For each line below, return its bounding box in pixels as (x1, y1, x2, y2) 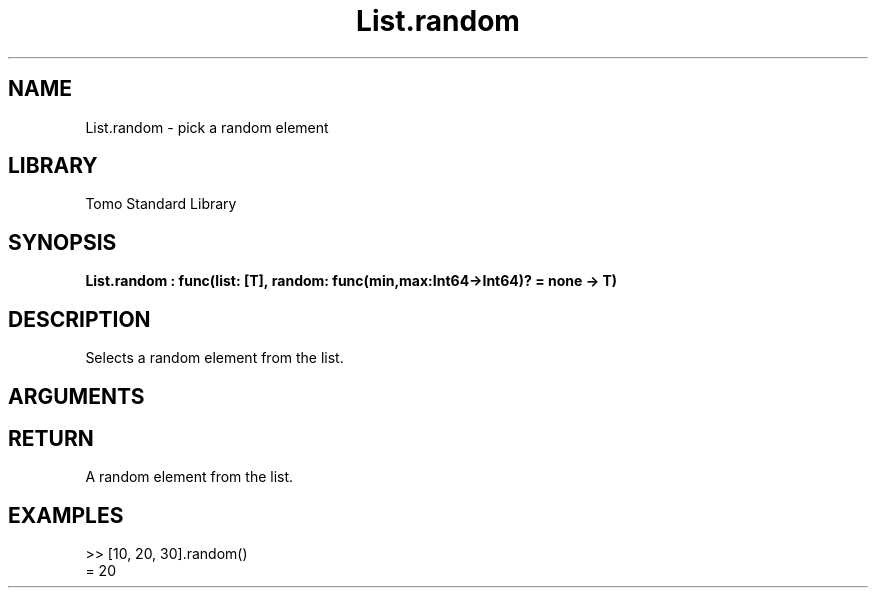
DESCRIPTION (8, 306, 151, 332)
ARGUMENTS (8, 383, 145, 409)
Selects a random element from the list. (85, 349, 344, 367)
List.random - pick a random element (85, 118, 329, 136)
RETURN (8, 425, 94, 451)
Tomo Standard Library (85, 195, 237, 213)
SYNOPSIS (8, 229, 117, 255)
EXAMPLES (8, 502, 124, 528)
